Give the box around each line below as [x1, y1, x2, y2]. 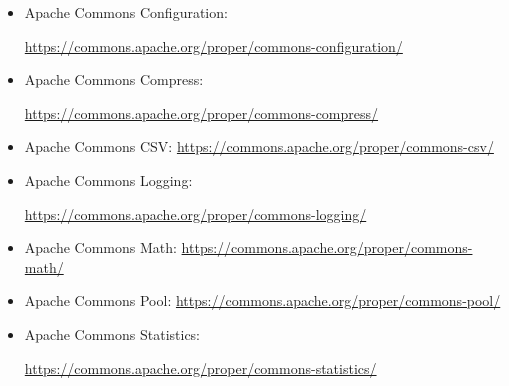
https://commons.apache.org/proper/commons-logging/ [24, 203, 367, 224]
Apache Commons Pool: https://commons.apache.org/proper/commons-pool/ [24, 290, 501, 311]
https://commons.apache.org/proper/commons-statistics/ [24, 357, 377, 378]
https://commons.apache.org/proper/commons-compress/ [24, 102, 379, 123]
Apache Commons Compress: [24, 69, 204, 90]
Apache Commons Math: [24, 237, 177, 258]
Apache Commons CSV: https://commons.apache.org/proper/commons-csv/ [24, 136, 494, 157]
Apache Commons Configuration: [24, 2, 228, 22]
